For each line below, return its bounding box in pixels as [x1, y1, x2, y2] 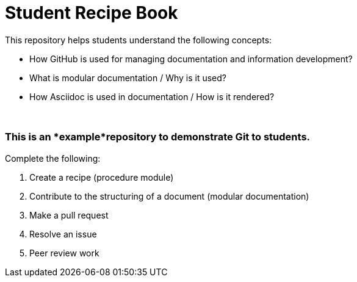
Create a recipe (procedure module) [29, 172, 174, 183]
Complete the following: [5, 153, 101, 164]
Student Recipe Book [5, 2, 178, 23]
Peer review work [29, 247, 99, 258]
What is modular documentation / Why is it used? [29, 72, 227, 83]
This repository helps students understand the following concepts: [5, 34, 272, 45]
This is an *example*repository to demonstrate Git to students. [5, 131, 311, 143]
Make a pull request [29, 209, 109, 220]
